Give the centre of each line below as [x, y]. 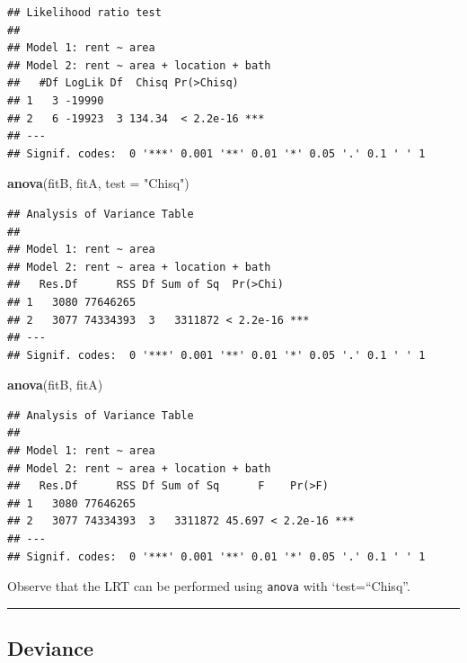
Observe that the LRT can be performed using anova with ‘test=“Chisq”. [209, 586]
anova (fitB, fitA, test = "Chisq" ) [98, 183]
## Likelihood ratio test [84, 13]
